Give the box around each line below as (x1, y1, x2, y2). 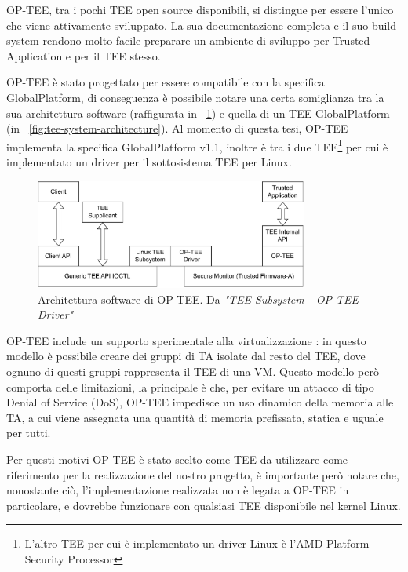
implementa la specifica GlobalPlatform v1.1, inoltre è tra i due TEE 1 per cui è (6, 136, 388, 155)
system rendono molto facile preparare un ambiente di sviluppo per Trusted (6, 32, 370, 49)
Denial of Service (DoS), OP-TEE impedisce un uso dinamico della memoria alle (6, 394, 394, 410)
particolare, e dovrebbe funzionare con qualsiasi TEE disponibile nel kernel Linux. (6, 497, 401, 513)
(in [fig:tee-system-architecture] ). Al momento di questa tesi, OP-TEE (6, 120, 348, 137)
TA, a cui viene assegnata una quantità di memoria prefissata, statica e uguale (6, 409, 384, 425)
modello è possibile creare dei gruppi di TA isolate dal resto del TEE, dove (6, 348, 366, 364)
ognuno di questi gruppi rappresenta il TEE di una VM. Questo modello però (6, 363, 379, 380)
